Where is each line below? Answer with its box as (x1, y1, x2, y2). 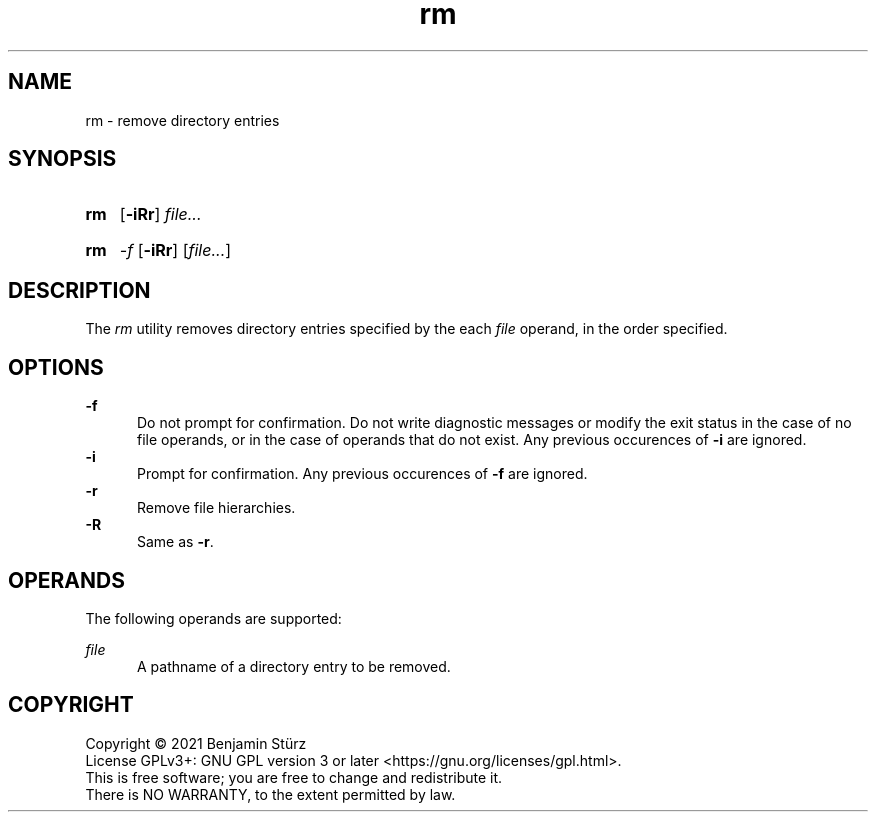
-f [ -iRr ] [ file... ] (119, 240, 232, 261)
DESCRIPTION (8, 277, 151, 303)
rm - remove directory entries (85, 111, 280, 129)
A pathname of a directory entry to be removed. (137, 657, 451, 675)
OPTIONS (8, 354, 104, 380)
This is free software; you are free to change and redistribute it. (85, 768, 503, 786)
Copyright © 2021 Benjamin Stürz (85, 734, 307, 752)
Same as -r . (137, 533, 214, 551)
